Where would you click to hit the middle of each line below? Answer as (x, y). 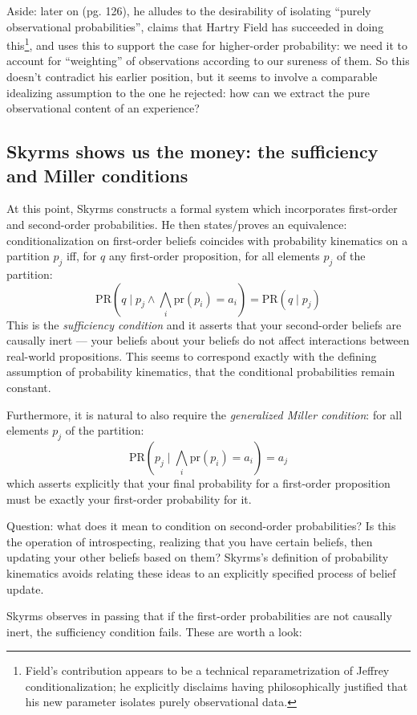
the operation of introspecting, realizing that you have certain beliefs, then (190, 541)
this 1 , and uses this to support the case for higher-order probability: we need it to (207, 44)
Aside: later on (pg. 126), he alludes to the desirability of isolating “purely (189, 10)
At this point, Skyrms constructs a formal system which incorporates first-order (202, 208)
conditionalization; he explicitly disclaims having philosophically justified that (217, 686)
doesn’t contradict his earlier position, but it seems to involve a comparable (192, 77)
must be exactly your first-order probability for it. (129, 498)
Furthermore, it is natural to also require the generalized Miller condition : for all (204, 414)
